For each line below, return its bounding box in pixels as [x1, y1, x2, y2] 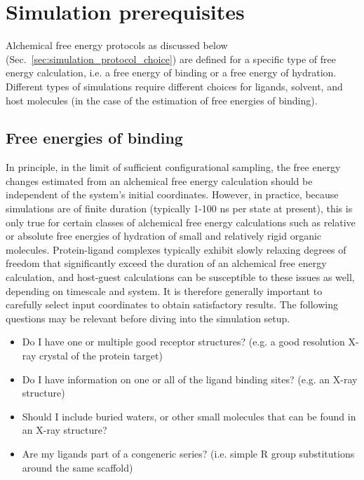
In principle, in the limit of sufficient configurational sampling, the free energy [6, 160, 341, 174]
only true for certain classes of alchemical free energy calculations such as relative [6, 214, 356, 229]
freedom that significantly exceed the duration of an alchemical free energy [6, 256, 327, 270]
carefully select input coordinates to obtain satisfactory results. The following [6, 297, 338, 312]
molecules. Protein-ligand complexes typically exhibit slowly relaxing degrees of [6, 242, 346, 256]
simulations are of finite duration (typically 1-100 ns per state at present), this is [6, 201, 353, 216]
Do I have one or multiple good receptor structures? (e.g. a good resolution [22, 334, 345, 349]
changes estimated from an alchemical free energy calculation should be [6, 173, 313, 188]
